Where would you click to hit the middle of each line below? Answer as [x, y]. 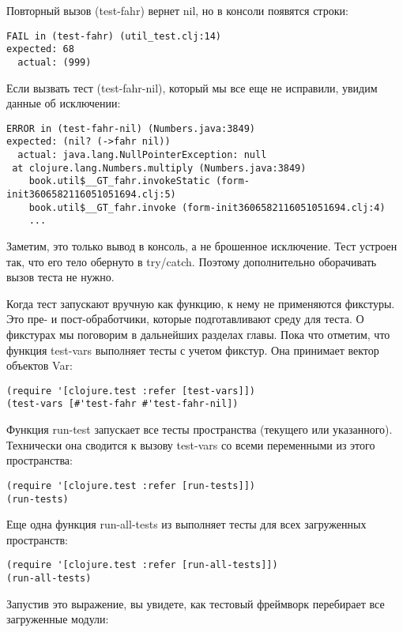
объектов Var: [40, 365]
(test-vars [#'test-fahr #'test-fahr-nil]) [122, 404]
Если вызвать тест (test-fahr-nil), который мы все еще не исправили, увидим [192, 87]
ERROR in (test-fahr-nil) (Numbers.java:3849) [131, 128]
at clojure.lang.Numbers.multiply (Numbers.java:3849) [159, 168]
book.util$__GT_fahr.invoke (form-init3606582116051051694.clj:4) [207, 207]
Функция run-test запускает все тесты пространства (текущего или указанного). [200, 429]
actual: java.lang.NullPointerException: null [142, 155]
